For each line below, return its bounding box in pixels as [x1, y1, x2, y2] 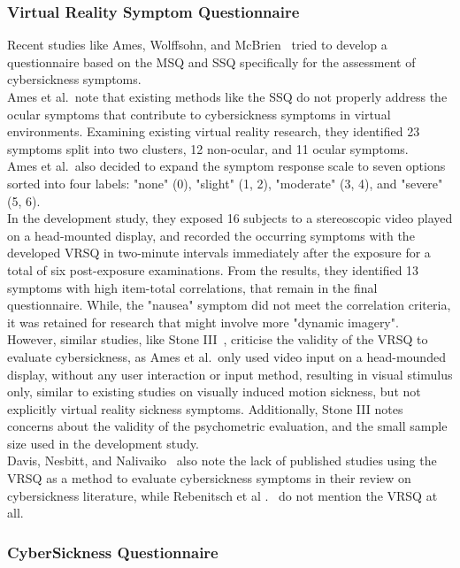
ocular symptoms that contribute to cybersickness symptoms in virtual [7, 104, 391, 123]
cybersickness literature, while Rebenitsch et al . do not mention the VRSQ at [7, 486, 438, 504]
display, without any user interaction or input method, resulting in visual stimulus [7, 365, 453, 383]
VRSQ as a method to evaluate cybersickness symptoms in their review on [7, 469, 411, 487]
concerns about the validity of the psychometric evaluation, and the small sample [7, 417, 448, 435]
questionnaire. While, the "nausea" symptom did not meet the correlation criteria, [7, 296, 451, 314]
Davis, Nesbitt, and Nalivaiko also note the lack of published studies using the [7, 451, 437, 470]
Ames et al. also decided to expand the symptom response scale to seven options [7, 157, 446, 175]
